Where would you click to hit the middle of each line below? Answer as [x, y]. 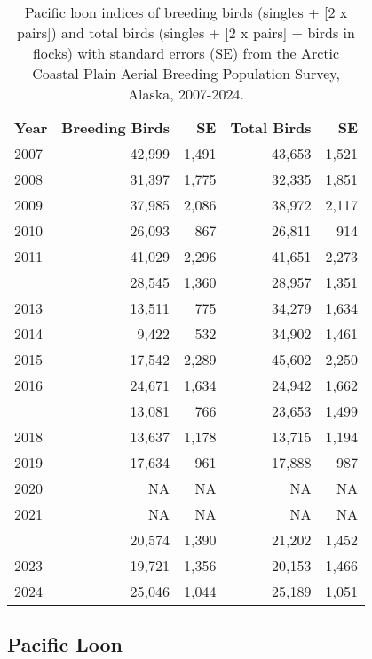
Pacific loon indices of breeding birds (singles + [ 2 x [186, 12]
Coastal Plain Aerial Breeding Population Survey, [186, 73]
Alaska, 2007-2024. [186, 94]
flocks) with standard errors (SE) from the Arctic [186, 53]
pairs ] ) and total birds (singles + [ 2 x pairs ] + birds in [186, 32]
